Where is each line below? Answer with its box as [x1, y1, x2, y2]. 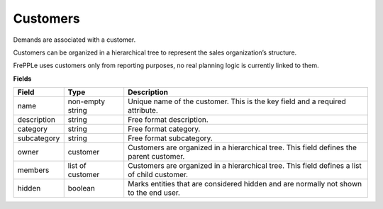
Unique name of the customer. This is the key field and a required [128, 96, 347, 106]
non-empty [67, 96, 106, 106]
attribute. [128, 106, 159, 115]
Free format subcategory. [128, 133, 213, 143]
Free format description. [128, 115, 209, 125]
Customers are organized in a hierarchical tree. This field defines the [128, 142, 357, 152]
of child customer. [128, 170, 188, 180]
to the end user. [128, 188, 181, 198]
